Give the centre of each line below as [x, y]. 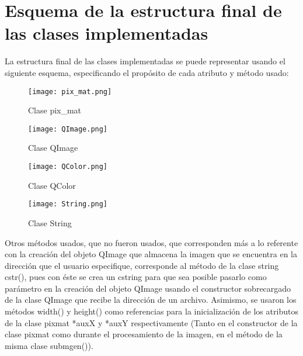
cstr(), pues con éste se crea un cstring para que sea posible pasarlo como [136, 277]
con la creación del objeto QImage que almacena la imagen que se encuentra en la [151, 254]
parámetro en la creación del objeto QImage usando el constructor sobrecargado [148, 288]
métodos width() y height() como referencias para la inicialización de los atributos [151, 311]
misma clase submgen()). [49, 345]
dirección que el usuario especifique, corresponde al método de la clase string [142, 265]
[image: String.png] [68, 204]
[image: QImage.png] [68, 129]
